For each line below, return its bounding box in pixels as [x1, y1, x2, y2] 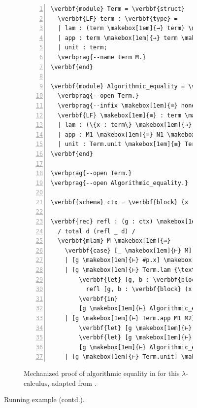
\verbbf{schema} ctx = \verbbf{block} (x [51, 198, 189, 206]
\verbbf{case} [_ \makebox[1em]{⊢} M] [65, 247, 192, 254]
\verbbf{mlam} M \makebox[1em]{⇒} [58, 237, 171, 245]
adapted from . [51, 377, 97, 388]
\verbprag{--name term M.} [58, 53, 146, 61]
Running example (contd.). [4, 394, 85, 405]
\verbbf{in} [79, 295, 118, 302]
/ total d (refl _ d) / [58, 227, 135, 235]
